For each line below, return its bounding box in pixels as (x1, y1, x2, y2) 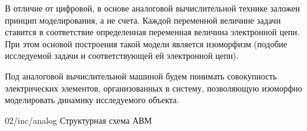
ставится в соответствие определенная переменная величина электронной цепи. (5, 25, 300, 38)
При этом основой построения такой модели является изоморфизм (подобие (5, 37, 288, 50)
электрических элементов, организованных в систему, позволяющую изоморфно (5, 81, 303, 94)
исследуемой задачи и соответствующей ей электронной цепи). (5, 49, 239, 62)
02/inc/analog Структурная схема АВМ (5, 113, 152, 126)
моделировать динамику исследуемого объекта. (5, 93, 179, 106)
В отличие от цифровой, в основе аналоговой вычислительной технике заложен (5, 2, 300, 14)
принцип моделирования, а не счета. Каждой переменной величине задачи (5, 13, 281, 26)
